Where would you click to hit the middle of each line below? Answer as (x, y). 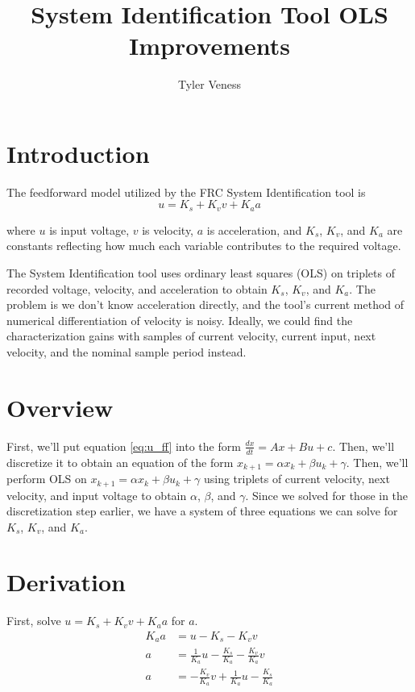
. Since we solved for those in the (327, 495)
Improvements (210, 46)
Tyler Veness (210, 84)
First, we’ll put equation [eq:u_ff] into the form (124, 446)
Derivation (66, 582)
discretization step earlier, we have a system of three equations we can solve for (202, 511)
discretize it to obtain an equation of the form (120, 462)
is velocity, (168, 229)
